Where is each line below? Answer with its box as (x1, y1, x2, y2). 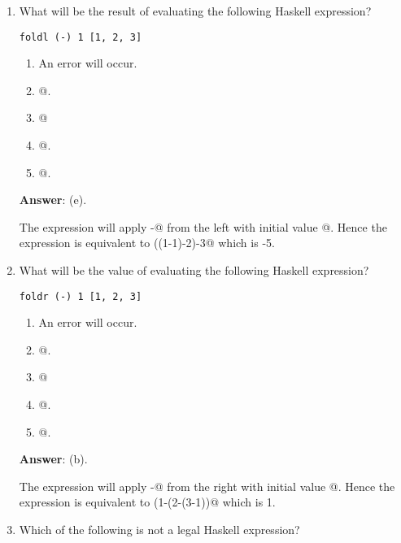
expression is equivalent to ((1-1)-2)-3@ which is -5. (19, 234, 275, 251)
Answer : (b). (19, 450, 88, 467)
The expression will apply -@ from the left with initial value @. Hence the (19, 218, 387, 235)
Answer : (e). (19, 191, 87, 208)
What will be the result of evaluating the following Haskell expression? (19, 2, 372, 19)
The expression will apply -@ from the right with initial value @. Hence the (19, 477, 395, 494)
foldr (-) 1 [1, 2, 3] (19, 290, 142, 302)
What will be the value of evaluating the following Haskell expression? (19, 262, 369, 278)
